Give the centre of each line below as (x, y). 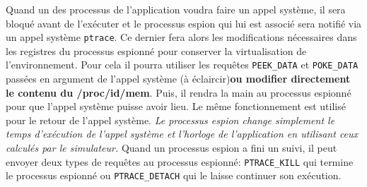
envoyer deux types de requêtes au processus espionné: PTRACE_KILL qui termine (180, 161)
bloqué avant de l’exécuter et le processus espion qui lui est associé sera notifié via (184, 23)
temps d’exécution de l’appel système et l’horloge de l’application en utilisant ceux (182, 134)
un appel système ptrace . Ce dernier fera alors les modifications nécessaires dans (181, 37)
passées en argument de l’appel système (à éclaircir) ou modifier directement (178, 79)
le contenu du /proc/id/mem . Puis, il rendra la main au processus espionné (179, 92)
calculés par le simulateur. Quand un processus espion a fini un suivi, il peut (171, 148)
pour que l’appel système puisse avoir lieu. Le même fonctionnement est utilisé (176, 106)
